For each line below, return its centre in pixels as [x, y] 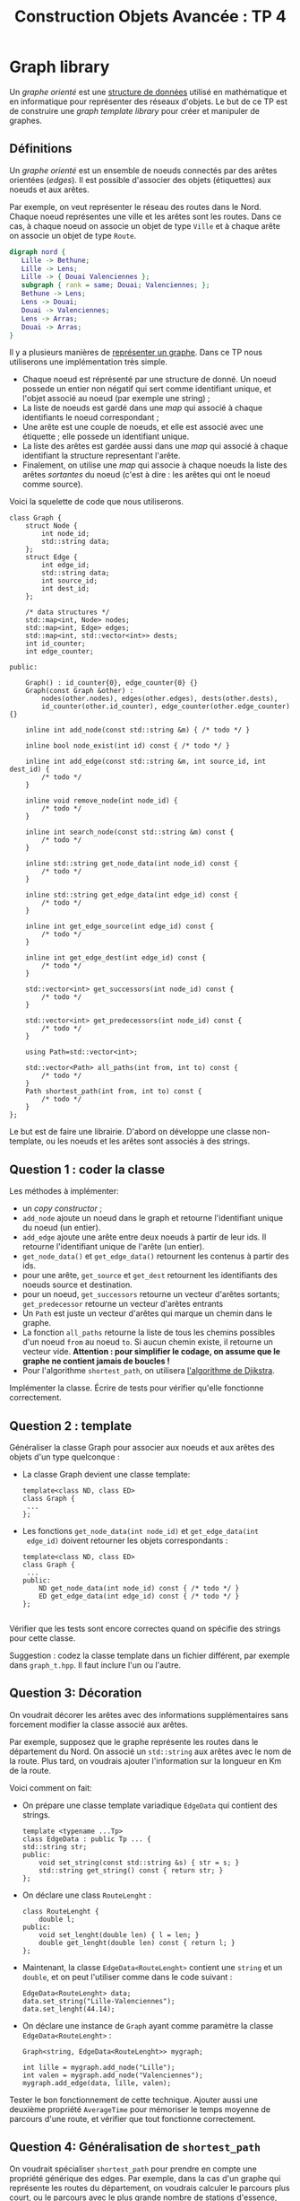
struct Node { [51, 526]
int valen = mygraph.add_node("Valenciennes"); [112, 2075]
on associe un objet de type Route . [73, 235]
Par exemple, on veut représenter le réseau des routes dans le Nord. [135, 206]
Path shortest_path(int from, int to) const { [114, 1092]
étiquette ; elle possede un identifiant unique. [106, 436]
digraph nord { [38, 252]
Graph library [60, 67]
